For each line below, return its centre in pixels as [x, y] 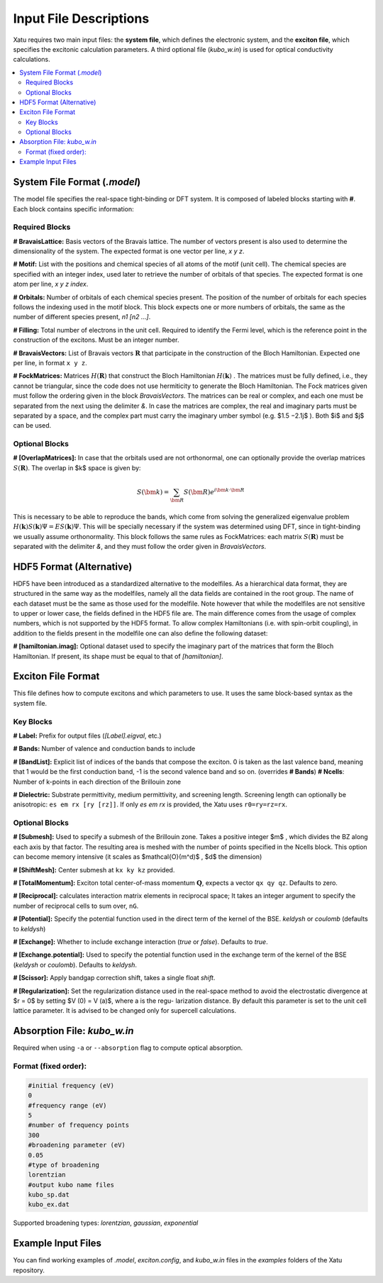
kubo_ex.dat [49, 1205]
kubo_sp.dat [49, 1195]
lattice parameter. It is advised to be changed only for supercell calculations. [125, 1011]
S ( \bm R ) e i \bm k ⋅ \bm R [214, 491]
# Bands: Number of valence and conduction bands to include [104, 749]
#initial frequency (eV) [71, 1085]
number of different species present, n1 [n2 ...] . [82, 317]
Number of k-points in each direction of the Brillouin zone [97, 782]
